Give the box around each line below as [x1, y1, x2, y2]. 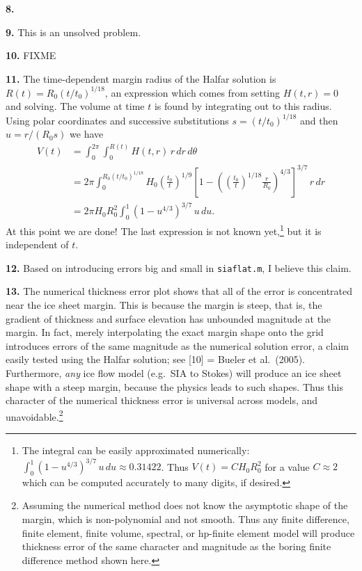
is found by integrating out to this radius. [154, 99, 332, 113]
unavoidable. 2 [6, 407, 63, 424]
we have [70, 127, 104, 141]
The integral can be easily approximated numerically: [22, 442, 250, 457]
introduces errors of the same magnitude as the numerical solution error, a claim [6, 338, 349, 353]
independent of [6, 237, 69, 252]
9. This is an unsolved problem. [6, 24, 141, 39]
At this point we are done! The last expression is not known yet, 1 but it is [6, 221, 322, 238]
